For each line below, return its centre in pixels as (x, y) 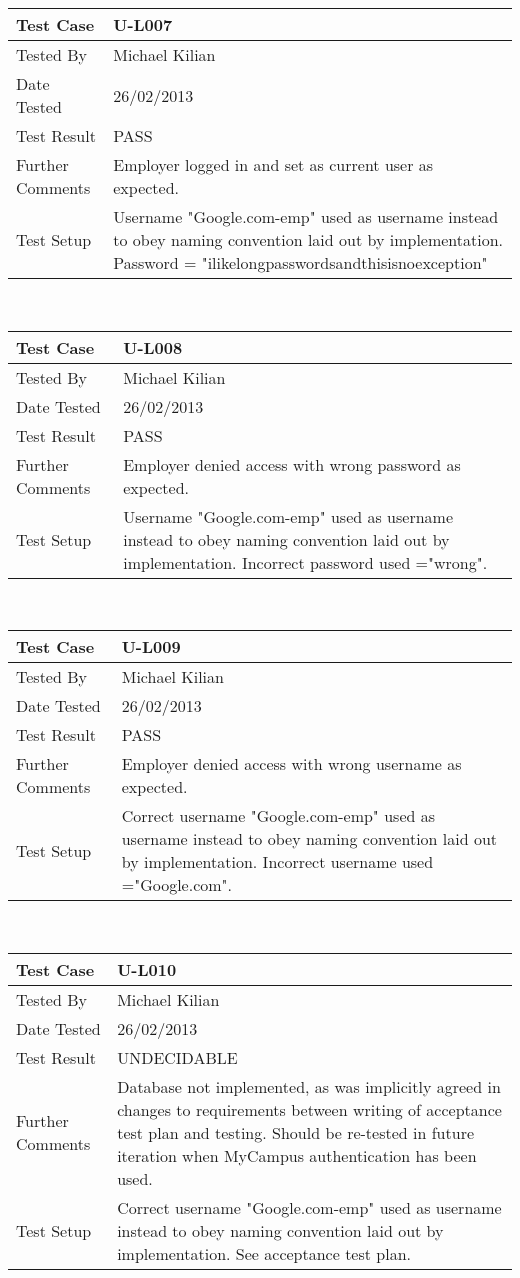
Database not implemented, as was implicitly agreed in (309, 1086)
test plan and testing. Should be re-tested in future (296, 1132)
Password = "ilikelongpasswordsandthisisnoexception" (300, 262)
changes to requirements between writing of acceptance (309, 1109)
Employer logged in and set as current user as (273, 164)
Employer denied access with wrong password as (292, 464)
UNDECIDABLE (177, 1057)
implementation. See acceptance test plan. (264, 1253)
